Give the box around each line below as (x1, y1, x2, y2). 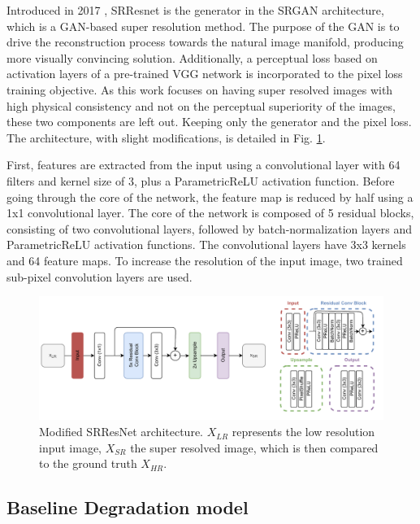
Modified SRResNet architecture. (39, 423, 203, 440)
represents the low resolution (232, 423, 375, 440)
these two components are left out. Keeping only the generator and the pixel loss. (6, 113, 412, 130)
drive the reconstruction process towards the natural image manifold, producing (6, 33, 404, 50)
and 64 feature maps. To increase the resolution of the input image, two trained (6, 251, 403, 269)
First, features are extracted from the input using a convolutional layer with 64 (6, 156, 401, 173)
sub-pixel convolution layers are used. (6, 268, 193, 285)
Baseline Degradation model (6, 495, 249, 520)
